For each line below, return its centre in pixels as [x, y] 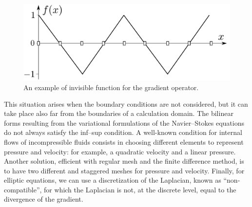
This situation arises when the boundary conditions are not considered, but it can [126, 103]
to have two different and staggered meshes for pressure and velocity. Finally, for [124, 170]
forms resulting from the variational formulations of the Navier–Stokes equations [124, 122]
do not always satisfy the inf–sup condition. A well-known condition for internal [123, 132]
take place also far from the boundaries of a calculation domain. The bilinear [119, 113]
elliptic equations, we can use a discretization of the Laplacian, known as [113, 180]
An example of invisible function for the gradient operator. [111, 87]
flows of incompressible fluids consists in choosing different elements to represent [124, 141]
